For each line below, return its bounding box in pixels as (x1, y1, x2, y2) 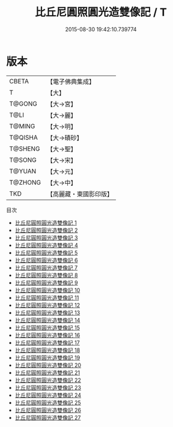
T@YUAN (9, 167, 37, 175)
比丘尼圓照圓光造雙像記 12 (14, 301, 80, 309)
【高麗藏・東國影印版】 (46, 190, 113, 198)
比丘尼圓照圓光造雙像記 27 (14, 414, 81, 421)
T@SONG (9, 155, 37, 164)
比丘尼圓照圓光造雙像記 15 (14, 324, 80, 331)
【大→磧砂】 (46, 133, 83, 142)
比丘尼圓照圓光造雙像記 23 (14, 384, 81, 391)
